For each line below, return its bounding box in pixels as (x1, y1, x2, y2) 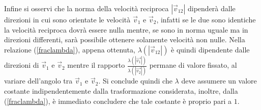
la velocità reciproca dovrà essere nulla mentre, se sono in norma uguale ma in (4, 24, 248, 35)
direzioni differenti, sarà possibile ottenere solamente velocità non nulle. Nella (4, 34, 245, 45)
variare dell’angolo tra (4, 75, 73, 86)
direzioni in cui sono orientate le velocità (4, 14, 131, 24)
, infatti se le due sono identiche (156, 14, 256, 24)
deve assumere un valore (181, 75, 257, 86)
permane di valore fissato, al (149, 60, 237, 70)
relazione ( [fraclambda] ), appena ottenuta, (4, 44, 135, 54)
